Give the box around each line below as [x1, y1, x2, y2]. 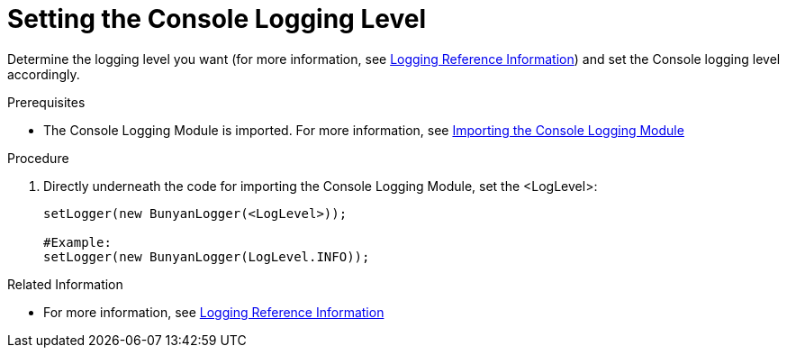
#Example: [43, 234, 112, 250]
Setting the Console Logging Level [7, 4, 426, 34]
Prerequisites [7, 94, 86, 110]
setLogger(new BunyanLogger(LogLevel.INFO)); [43, 249, 370, 264]
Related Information [7, 276, 123, 292]
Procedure [7, 150, 69, 166]
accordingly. [7, 66, 80, 82]
